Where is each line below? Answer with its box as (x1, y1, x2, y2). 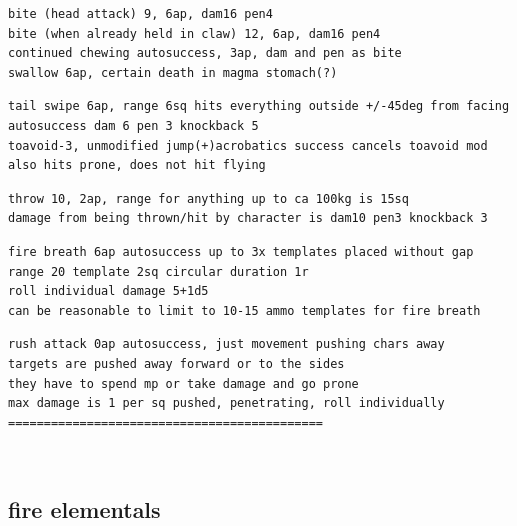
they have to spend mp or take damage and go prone (8, 376, 359, 391)
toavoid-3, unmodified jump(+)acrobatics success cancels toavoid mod (8, 138, 488, 153)
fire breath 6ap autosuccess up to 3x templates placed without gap (8, 244, 474, 259)
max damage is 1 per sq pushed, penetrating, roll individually (8, 396, 445, 411)
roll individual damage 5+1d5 (8, 284, 209, 299)
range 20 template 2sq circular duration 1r (8, 264, 309, 279)
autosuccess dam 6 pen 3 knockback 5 (8, 118, 259, 133)
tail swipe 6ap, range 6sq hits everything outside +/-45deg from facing (8, 99, 510, 114)
